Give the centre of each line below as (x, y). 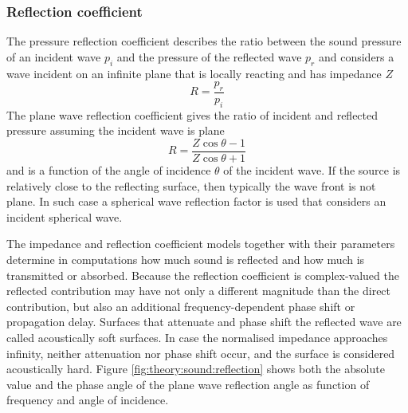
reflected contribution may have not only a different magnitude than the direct (199, 291)
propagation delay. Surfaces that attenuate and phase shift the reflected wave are (204, 322)
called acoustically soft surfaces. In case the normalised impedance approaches (197, 338)
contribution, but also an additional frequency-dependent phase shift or (181, 306)
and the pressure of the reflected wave (209, 56)
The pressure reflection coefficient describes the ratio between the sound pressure (204, 41)
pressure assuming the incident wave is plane (116, 130)
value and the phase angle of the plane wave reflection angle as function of (188, 384)
